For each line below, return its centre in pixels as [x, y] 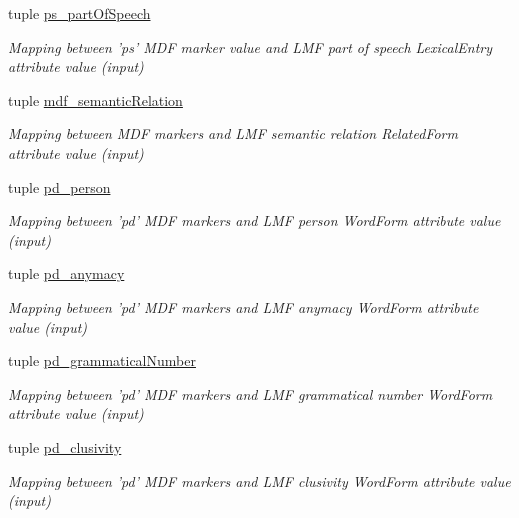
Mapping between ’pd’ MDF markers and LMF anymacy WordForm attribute [243, 306]
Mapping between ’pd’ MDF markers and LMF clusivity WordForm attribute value [259, 480]
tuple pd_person [59, 186]
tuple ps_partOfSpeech [79, 13]
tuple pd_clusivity [65, 446]
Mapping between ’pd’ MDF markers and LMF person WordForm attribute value [254, 220]
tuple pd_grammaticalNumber [102, 360]
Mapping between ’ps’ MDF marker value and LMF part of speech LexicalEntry [250, 46]
